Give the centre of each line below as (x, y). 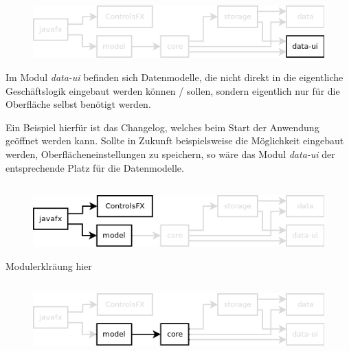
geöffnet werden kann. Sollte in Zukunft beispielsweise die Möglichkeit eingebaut (175, 140)
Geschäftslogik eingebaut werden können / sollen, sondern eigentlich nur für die (173, 90)
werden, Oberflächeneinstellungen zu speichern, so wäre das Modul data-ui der (170, 154)
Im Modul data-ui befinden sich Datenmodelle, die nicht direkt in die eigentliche (174, 77)
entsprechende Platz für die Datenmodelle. (95, 167)
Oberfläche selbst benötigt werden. (78, 104)
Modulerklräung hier (49, 266)
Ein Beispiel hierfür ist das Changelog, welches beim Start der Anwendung (162, 127)
